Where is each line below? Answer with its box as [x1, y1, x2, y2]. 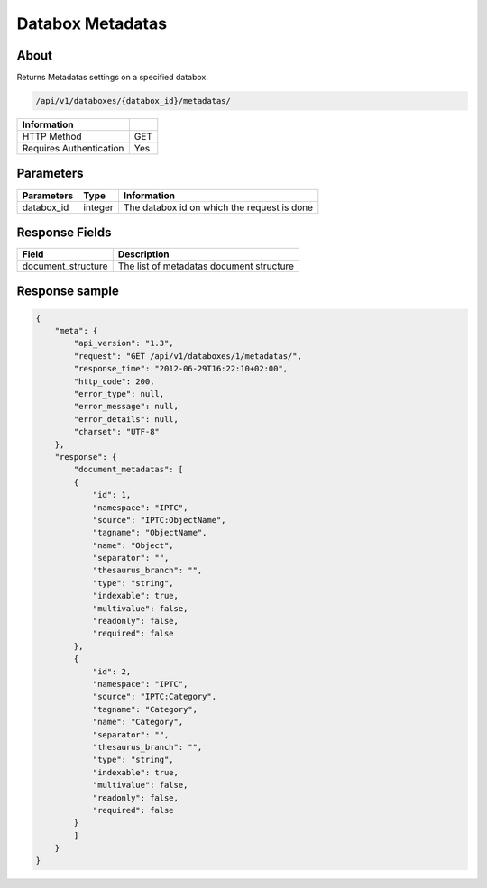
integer [83, 201, 114, 214]
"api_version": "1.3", [73, 338, 175, 349]
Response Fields [16, 224, 112, 240]
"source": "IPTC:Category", [92, 691, 216, 702]
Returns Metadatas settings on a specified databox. [16, 72, 209, 83]
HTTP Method [22, 131, 82, 143]
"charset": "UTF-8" [73, 426, 160, 437]
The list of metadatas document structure [117, 260, 295, 272]
